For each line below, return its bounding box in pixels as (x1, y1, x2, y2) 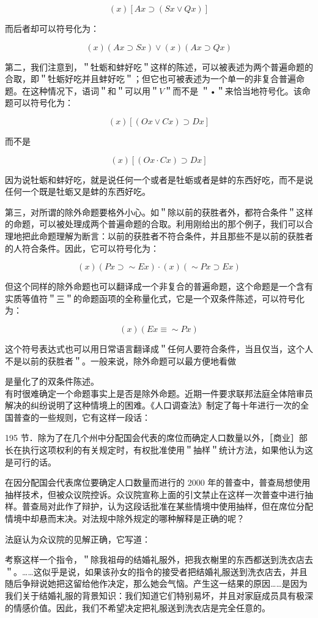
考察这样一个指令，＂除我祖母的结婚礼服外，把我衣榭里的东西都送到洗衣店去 (5, 553, 313, 566)
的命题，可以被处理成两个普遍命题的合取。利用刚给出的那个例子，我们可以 (5, 217, 305, 230)
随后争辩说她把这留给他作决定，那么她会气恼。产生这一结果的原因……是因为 (5, 577, 308, 590)
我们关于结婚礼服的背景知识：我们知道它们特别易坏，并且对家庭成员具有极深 (5, 589, 313, 601)
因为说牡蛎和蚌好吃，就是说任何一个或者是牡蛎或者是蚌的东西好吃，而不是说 (5, 173, 313, 186)
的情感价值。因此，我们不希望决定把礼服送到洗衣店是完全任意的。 (5, 601, 270, 614)
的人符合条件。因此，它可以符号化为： (5, 241, 159, 254)
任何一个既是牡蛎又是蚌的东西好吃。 (5, 185, 150, 198)
